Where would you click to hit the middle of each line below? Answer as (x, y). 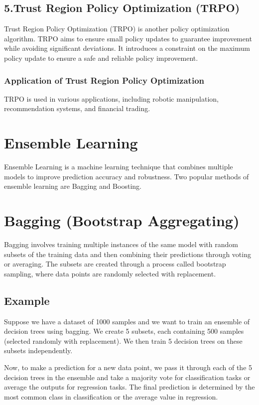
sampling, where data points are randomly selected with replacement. (110, 273)
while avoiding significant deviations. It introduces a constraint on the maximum (127, 48)
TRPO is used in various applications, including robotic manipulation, (111, 98)
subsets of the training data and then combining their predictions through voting (128, 254)
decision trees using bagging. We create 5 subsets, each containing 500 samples (124, 331)
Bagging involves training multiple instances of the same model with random (121, 244)
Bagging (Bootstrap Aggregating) (122, 220)
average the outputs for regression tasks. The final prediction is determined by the (129, 387)
